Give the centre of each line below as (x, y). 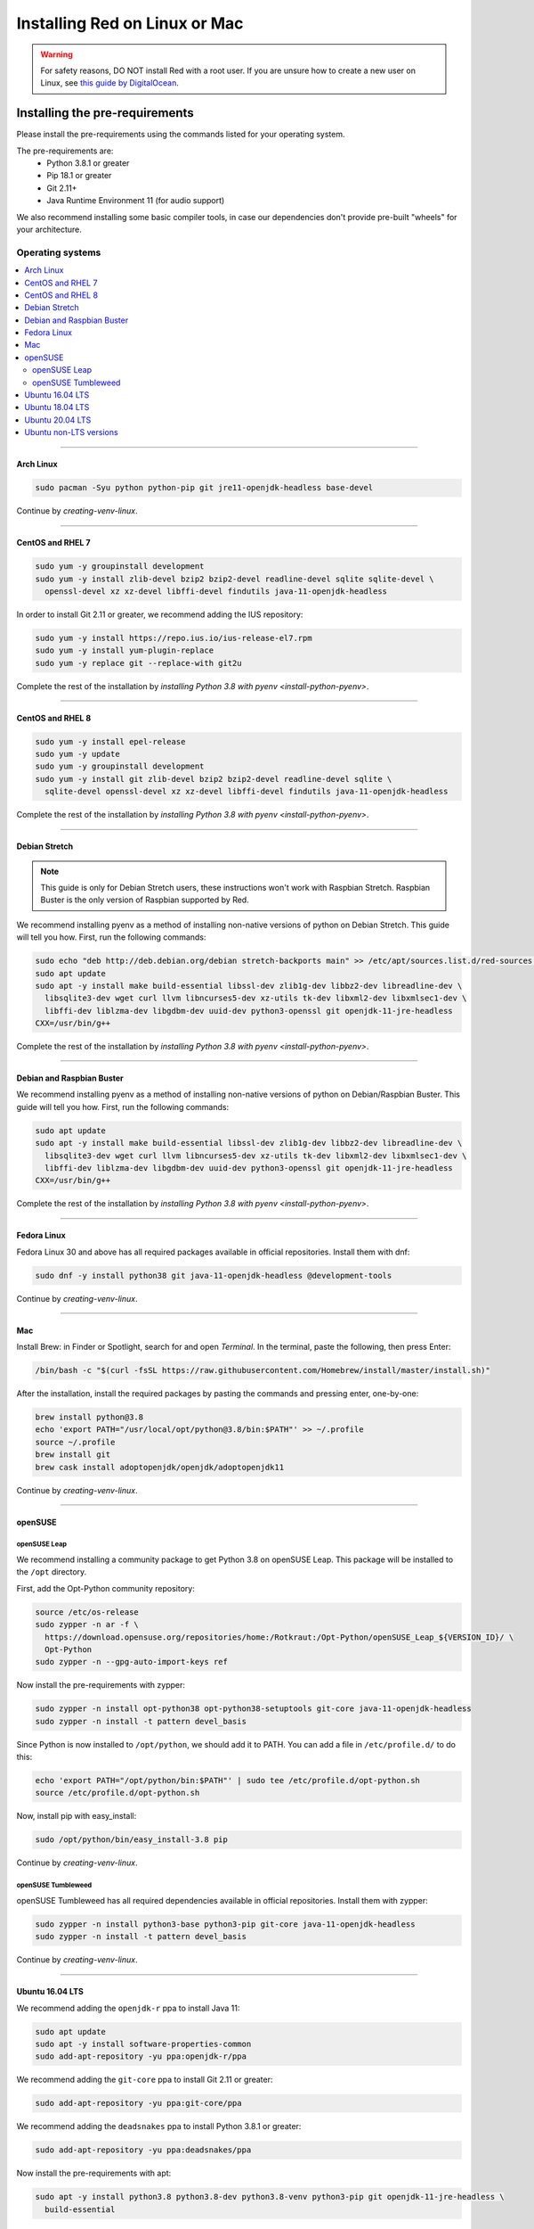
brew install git (73, 1455)
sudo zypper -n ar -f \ (87, 1624)
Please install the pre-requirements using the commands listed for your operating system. (181, 135)
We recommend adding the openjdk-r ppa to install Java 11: (128, 2008)
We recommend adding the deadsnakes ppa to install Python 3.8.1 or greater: (159, 2126)
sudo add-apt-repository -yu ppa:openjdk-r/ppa (141, 2056)
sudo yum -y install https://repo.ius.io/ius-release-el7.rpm (174, 638)
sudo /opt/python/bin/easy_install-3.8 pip (132, 1840)
